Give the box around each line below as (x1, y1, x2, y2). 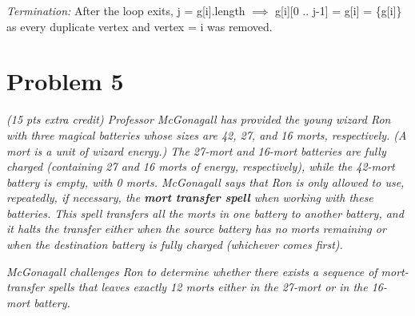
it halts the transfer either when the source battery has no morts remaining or (6, 220, 386, 237)
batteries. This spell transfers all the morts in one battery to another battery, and (6, 204, 404, 221)
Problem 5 (6, 65, 124, 97)
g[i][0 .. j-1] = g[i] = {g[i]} (275, 2, 402, 18)
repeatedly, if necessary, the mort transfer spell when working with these (6, 189, 373, 206)
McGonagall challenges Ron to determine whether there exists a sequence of (6, 263, 377, 279)
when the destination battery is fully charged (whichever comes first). (6, 236, 343, 253)
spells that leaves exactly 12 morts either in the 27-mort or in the (48, 278, 368, 295)
